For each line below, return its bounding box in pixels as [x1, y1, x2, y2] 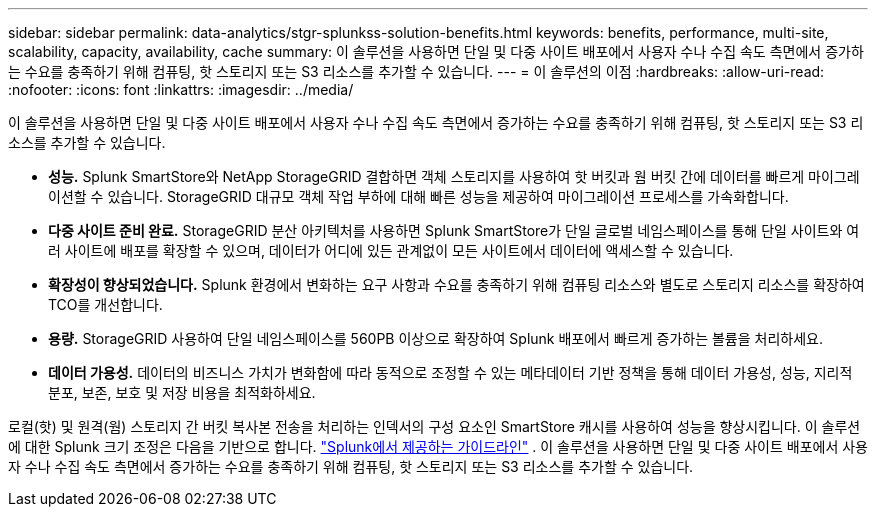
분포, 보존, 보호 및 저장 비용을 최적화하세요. [48, 384, 316, 401]
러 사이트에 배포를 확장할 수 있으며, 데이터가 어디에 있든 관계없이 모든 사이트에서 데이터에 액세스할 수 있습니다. [48, 242, 734, 259]
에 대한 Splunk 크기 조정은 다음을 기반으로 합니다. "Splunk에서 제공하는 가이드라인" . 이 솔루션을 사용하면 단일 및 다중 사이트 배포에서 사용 [8, 438, 868, 455]
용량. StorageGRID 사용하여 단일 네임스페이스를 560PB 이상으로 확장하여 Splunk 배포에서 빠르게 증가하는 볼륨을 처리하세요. [48, 330, 823, 347]
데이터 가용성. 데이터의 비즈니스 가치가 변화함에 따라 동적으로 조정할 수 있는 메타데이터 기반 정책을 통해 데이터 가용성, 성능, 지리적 [48, 364, 853, 381]
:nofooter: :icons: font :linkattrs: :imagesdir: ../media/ [8, 81, 354, 98]
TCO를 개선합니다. [48, 296, 163, 313]
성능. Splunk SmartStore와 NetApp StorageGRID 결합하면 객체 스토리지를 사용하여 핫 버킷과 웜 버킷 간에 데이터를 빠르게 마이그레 [48, 168, 860, 185]
